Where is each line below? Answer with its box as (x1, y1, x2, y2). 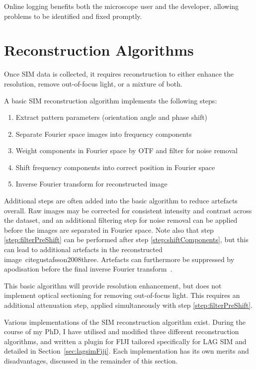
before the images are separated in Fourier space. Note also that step (4, 224, 214, 235)
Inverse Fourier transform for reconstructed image (15, 179, 168, 189)
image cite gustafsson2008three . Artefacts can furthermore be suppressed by (4, 254, 235, 264)
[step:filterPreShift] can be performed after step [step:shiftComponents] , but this (4, 234, 249, 245)
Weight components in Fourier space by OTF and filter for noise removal (15, 145, 238, 156)
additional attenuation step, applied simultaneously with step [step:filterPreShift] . (4, 300, 253, 310)
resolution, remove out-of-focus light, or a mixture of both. (4, 78, 182, 89)
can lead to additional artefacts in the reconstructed (4, 244, 163, 255)
